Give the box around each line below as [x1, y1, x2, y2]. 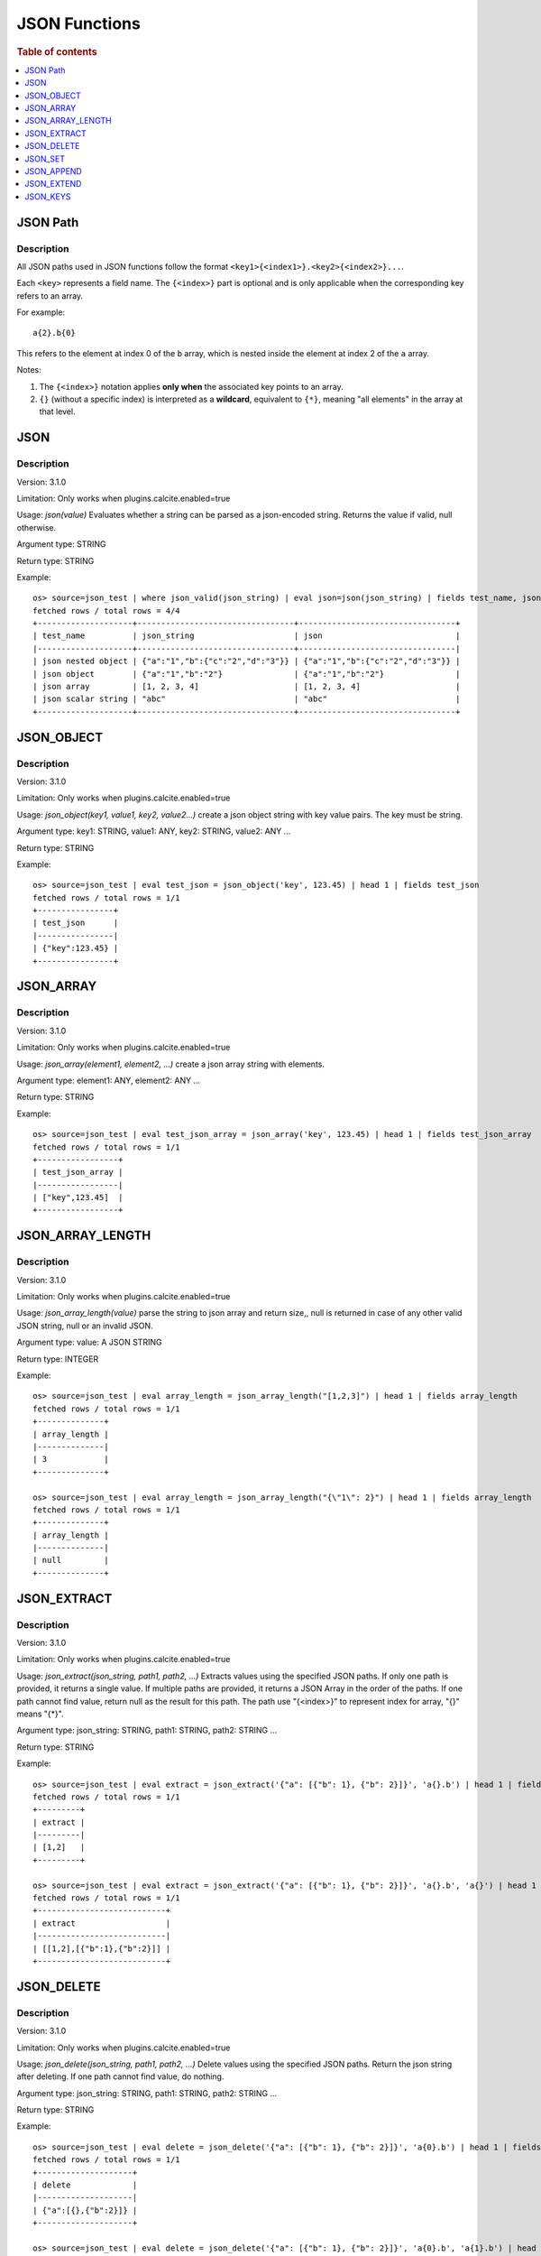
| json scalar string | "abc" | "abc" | [32, 694, 461, 704]
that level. [39, 406, 76, 417]
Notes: [16, 365, 41, 375]
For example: [16, 307, 66, 318]
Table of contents [16, 45, 98, 58]
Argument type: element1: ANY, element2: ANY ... [16, 1075, 201, 1086]
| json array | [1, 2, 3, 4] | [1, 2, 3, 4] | [32, 681, 461, 692]
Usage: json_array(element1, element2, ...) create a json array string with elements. [16, 1059, 325, 1069]
